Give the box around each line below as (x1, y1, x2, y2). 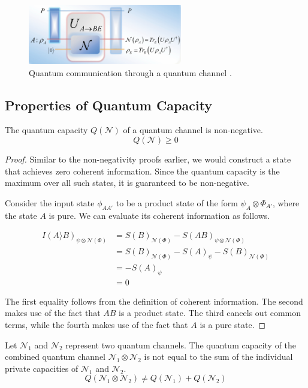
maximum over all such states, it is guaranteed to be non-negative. (5, 176, 249, 189)
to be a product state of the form (116, 196, 238, 209)
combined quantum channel (5, 350, 106, 363)
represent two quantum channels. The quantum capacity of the (65, 338, 297, 351)
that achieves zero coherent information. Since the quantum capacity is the (5, 164, 280, 177)
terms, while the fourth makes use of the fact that (5, 318, 188, 331)
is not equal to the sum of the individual (144, 350, 293, 363)
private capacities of (5, 362, 78, 374)
